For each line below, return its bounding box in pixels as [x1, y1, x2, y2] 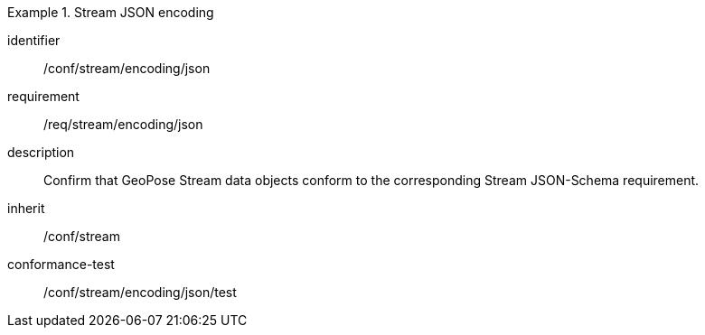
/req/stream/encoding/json [43, 116, 203, 132]
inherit [7, 200, 45, 216]
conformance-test [7, 256, 115, 272]
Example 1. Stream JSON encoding [7, 5, 214, 20]
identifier [7, 33, 61, 48]
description [7, 144, 75, 160]
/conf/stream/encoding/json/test [43, 284, 237, 300]
